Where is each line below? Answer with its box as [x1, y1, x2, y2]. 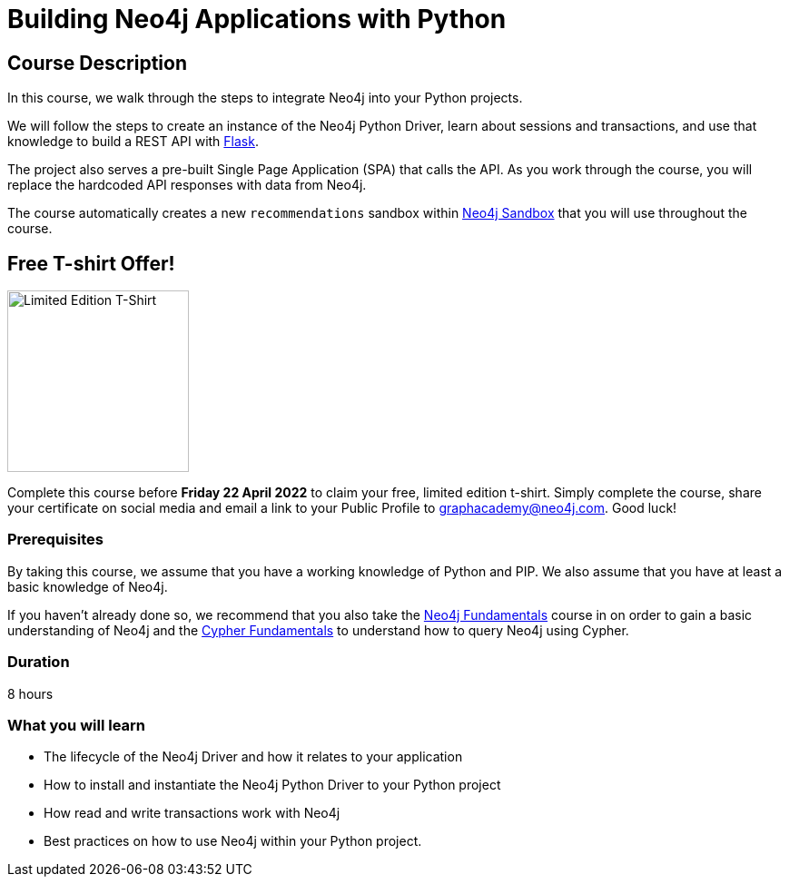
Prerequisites [7, 530, 104, 549]
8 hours [7, 685, 54, 702]
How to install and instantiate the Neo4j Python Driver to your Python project [44, 777, 501, 793]
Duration [7, 653, 70, 672]
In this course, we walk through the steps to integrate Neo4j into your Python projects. [7, 90, 523, 106]
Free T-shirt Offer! [7, 251, 175, 275]
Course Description [7, 51, 187, 74]
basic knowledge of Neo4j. [7, 578, 168, 594]
